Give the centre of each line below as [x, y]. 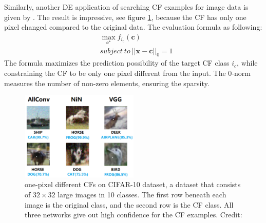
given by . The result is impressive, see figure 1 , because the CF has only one [125, 17]
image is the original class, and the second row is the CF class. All [129, 204]
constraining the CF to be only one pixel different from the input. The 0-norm [127, 73]
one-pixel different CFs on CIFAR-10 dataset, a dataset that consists [133, 184]
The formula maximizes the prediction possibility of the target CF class [117, 63]
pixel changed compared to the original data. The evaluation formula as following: [133, 27]
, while [247, 63]
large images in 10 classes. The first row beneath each [142, 194]
